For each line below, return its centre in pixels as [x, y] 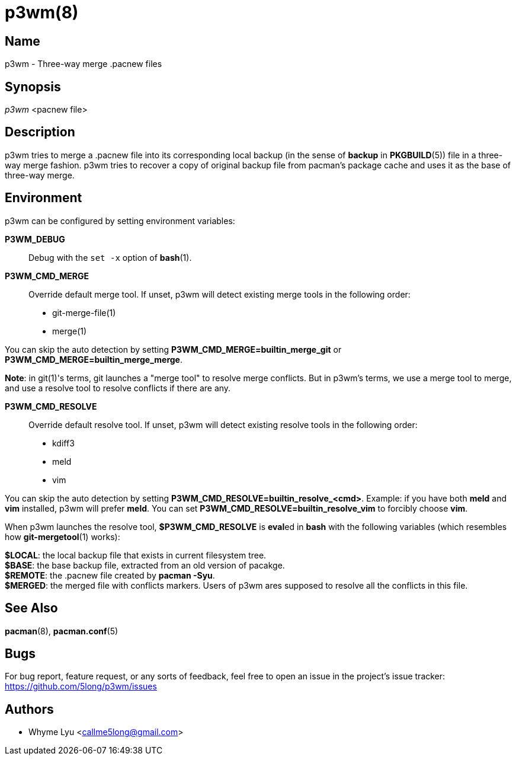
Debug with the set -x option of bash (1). [110, 257]
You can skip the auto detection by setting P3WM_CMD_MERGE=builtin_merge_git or [173, 349]
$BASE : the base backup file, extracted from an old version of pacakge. [145, 565]
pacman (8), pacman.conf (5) [62, 631]
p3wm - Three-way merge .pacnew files [84, 64]
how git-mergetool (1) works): [63, 537]
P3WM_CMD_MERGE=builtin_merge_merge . [94, 359]
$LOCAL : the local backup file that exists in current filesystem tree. [136, 555]
